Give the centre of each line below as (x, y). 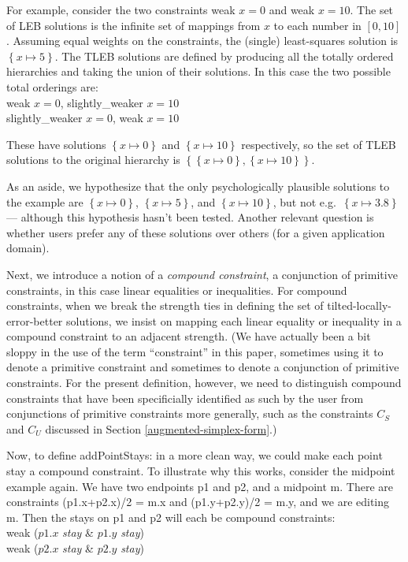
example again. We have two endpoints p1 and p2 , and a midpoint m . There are (200, 486)
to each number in (317, 25)
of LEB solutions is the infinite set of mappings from (134, 25)
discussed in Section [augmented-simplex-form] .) (161, 428)
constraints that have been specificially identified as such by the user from (185, 398)
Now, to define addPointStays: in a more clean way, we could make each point (195, 455)
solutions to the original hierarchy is (93, 160)
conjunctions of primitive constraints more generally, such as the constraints (190, 413)
